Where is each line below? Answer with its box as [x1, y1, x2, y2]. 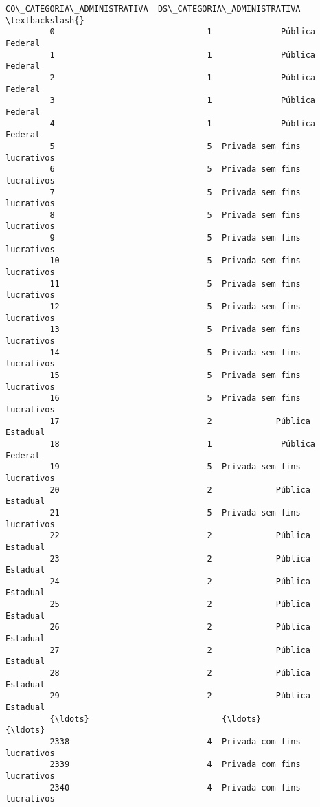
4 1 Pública [49, 118, 316, 129]
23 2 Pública [49, 553, 310, 564]
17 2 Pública [49, 416, 310, 426]
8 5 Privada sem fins [49, 210, 301, 220]
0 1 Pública [49, 27, 316, 37]
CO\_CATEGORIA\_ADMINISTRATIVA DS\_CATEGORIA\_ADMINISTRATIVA [5, 4, 301, 14]
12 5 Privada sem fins [49, 302, 301, 312]
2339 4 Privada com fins [49, 760, 301, 770]
